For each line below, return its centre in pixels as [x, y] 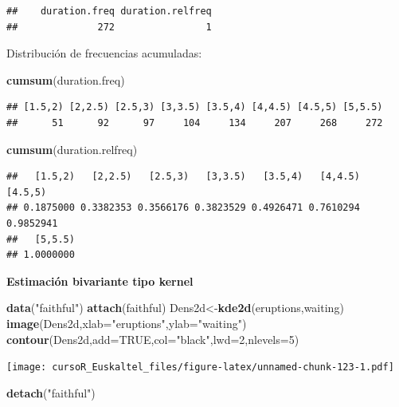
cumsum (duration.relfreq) [72, 149]
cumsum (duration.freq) [66, 79]
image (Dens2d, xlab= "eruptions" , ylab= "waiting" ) [127, 323]
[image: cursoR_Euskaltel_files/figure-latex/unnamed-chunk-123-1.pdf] [200, 367]
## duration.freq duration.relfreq [109, 11]
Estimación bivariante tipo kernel [100, 281]
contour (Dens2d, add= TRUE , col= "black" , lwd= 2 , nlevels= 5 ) [153, 339]
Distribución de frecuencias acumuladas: [104, 53]
